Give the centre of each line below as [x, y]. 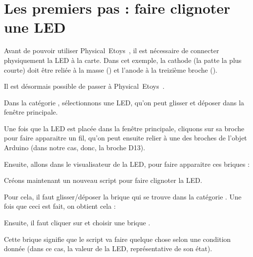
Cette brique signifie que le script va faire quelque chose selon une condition [117, 239]
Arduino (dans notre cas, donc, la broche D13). [75, 148]
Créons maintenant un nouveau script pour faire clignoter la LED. [103, 180]
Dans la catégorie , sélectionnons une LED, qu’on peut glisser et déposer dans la [124, 102]
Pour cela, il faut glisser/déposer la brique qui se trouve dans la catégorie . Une [123, 196]
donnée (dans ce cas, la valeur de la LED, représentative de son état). [108, 248]
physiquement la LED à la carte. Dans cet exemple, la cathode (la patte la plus [123, 60]
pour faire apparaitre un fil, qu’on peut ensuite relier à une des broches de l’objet [126, 138]
